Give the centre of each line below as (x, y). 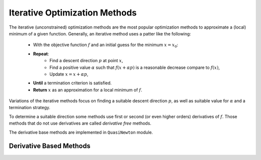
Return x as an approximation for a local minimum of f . (88, 90)
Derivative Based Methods (50, 146)
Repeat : (41, 54)
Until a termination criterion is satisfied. (72, 83)
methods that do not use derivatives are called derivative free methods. (80, 123)
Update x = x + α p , (69, 74)
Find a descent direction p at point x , (86, 61)
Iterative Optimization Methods (73, 13)
